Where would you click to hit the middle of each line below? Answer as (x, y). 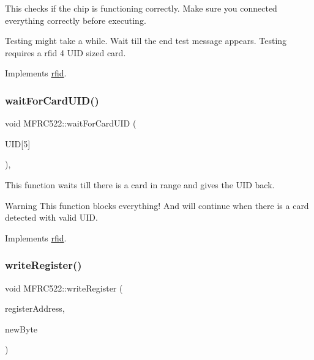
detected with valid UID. (51, 217)
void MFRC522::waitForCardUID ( (71, 123)
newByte (21, 329)
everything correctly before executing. (76, 20)
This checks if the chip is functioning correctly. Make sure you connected (141, 8)
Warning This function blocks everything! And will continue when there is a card (157, 205)
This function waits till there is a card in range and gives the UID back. (140, 184)
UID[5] (18, 143)
